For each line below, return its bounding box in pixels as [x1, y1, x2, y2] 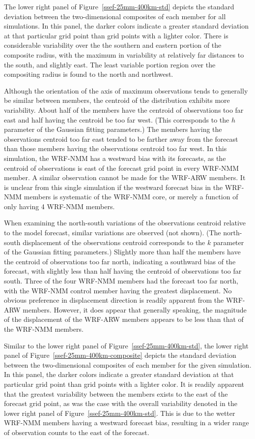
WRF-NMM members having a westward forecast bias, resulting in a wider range [4, 417, 249, 428]
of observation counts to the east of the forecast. [4, 427, 149, 437]
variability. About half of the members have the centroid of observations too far [4, 104, 244, 115]
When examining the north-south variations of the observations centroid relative [4, 218, 246, 228]
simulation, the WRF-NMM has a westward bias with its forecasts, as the [4, 153, 226, 163]
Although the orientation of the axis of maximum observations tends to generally [4, 85, 248, 95]
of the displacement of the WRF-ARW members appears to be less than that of [4, 314, 244, 324]
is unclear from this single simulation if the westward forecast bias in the [4, 182, 223, 192]
